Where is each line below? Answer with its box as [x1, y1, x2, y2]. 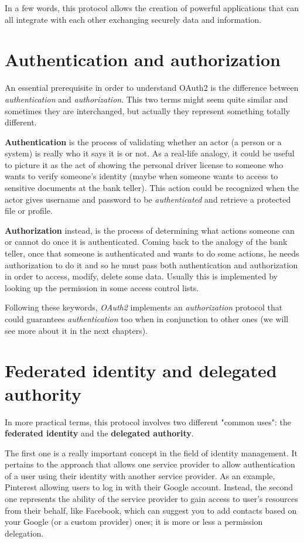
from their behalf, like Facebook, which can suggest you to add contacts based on [5, 504, 297, 516]
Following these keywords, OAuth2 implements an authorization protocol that [5, 301, 283, 313]
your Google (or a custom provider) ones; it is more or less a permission [5, 515, 263, 528]
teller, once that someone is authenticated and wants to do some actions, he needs [5, 247, 299, 259]
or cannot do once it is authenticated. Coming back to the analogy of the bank [5, 235, 288, 248]
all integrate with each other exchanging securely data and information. [5, 13, 262, 25]
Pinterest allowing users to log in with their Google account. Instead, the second [5, 481, 293, 493]
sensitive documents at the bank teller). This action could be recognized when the [5, 182, 299, 194]
